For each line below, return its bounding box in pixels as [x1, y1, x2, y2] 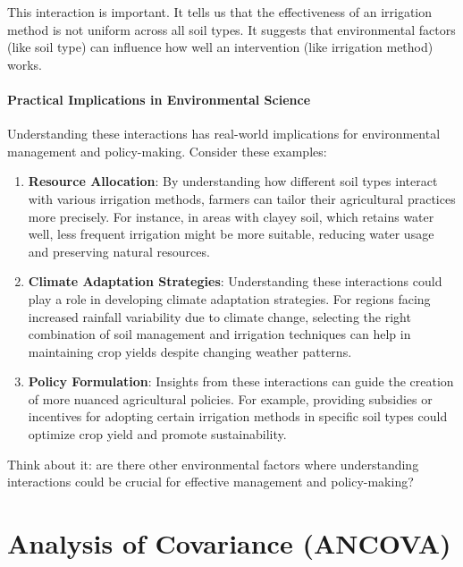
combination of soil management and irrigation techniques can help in [28, 325, 411, 343]
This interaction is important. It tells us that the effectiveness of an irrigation [7, 3, 433, 21]
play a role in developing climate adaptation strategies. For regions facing [28, 289, 431, 308]
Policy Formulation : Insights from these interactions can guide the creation [28, 372, 454, 391]
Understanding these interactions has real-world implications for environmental [7, 124, 441, 143]
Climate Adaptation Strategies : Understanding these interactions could [28, 272, 442, 291]
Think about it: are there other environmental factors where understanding [7, 454, 419, 473]
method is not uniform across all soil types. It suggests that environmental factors [7, 20, 456, 38]
